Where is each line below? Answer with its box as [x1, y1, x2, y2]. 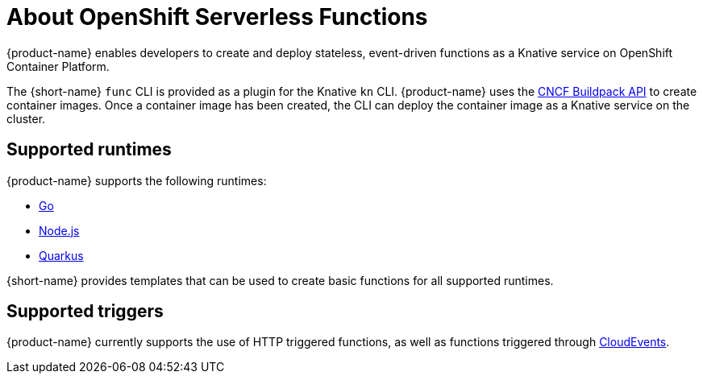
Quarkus [39, 248, 84, 262]
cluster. [6, 111, 46, 126]
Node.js [39, 223, 80, 237]
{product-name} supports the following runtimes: [6, 173, 267, 188]
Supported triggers [6, 301, 164, 322]
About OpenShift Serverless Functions [6, 3, 428, 31]
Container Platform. [6, 59, 110, 73]
